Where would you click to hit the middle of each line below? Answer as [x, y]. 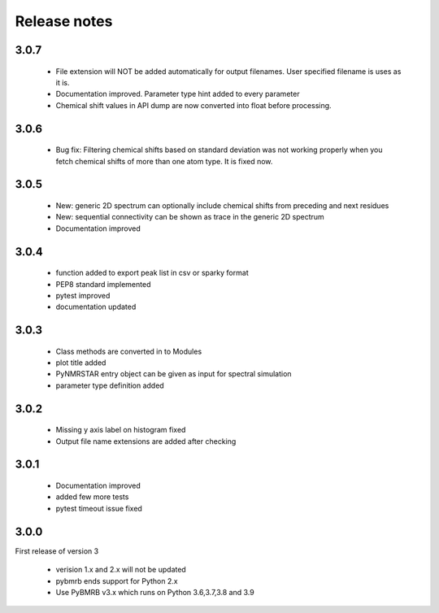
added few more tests [92, 497]
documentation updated [96, 307]
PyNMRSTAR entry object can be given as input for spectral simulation [174, 374]
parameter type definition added [110, 385]
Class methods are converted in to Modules [129, 351]
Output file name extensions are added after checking [146, 441]
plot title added [81, 363]
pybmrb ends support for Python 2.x [117, 580]
